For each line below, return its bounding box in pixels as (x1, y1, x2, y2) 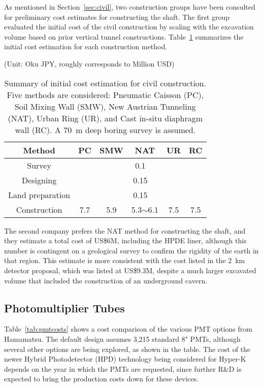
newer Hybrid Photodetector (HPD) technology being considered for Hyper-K (4, 353, 246, 364)
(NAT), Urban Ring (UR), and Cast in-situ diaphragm (8, 112, 203, 124)
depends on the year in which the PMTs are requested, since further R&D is (4, 363, 242, 374)
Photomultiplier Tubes (4, 300, 125, 315)
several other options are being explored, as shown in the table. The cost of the (4, 343, 251, 354)
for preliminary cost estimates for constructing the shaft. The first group (4, 11, 230, 22)
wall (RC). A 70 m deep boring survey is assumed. (15, 123, 196, 136)
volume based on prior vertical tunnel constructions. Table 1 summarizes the (4, 31, 244, 42)
